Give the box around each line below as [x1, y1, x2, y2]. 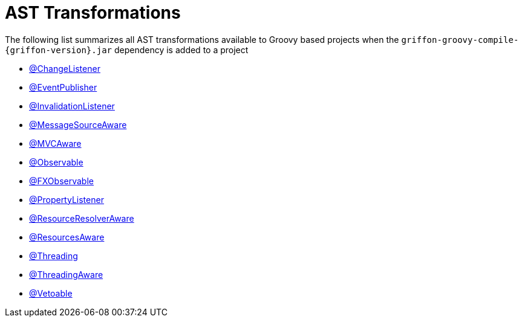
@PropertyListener [29, 194, 104, 205]
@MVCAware [29, 138, 82, 149]
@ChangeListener [29, 63, 100, 74]
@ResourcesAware [29, 231, 105, 242]
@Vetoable [29, 288, 73, 298]
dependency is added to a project [114, 44, 249, 55]
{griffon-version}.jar [5, 45, 113, 55]
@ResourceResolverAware [29, 213, 134, 224]
